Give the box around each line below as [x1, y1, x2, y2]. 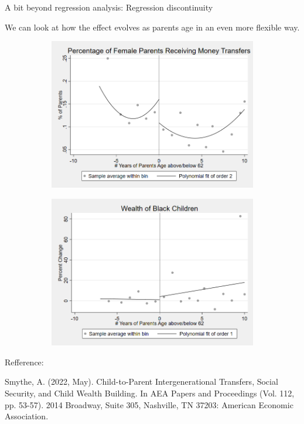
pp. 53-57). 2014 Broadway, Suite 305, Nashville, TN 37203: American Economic [5, 398, 293, 411]
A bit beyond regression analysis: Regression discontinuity [5, 1, 213, 13]
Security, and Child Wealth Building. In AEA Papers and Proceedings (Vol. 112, [5, 386, 295, 399]
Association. [5, 410, 49, 422]
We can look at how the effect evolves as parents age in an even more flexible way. [5, 21, 300, 33]
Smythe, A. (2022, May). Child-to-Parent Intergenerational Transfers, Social [5, 375, 278, 388]
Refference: [5, 355, 44, 368]
